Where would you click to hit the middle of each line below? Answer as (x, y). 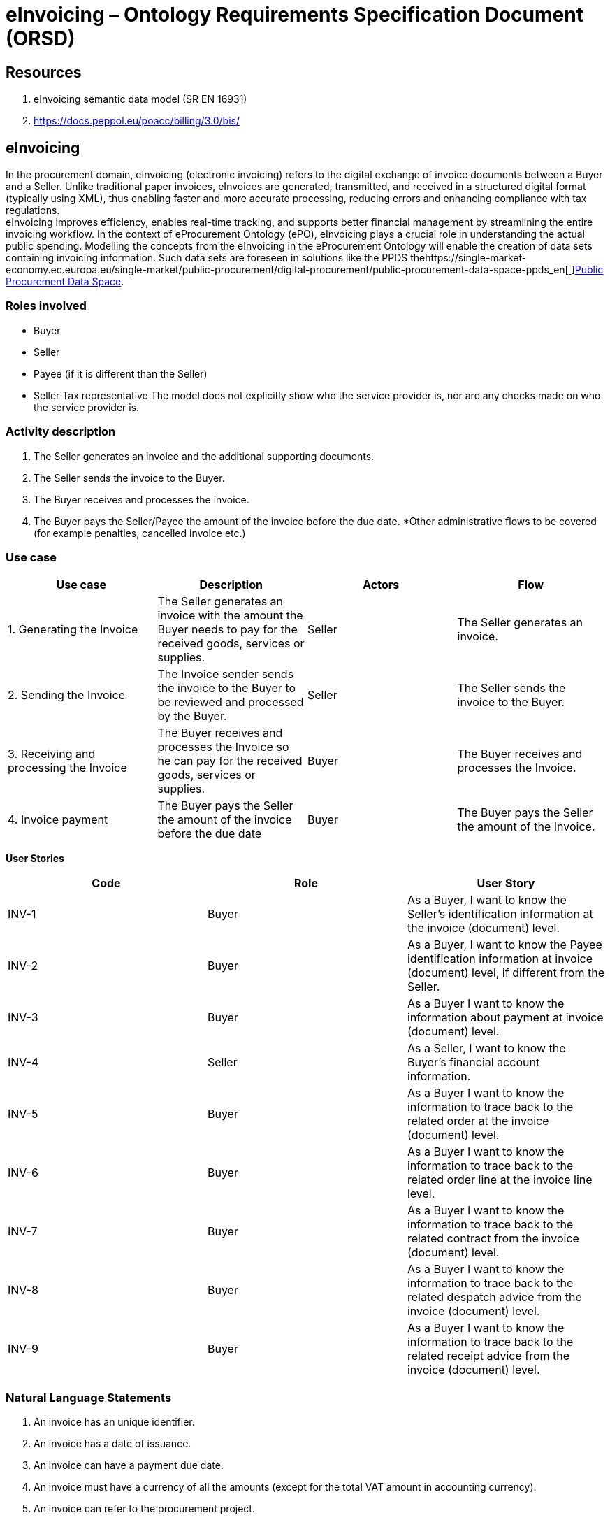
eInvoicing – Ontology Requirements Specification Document (295, 15)
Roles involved (46, 306)
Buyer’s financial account (473, 1062)
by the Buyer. (192, 716)
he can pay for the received (230, 761)
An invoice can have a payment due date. (129, 1465)
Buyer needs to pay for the (227, 630)
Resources (44, 72)
